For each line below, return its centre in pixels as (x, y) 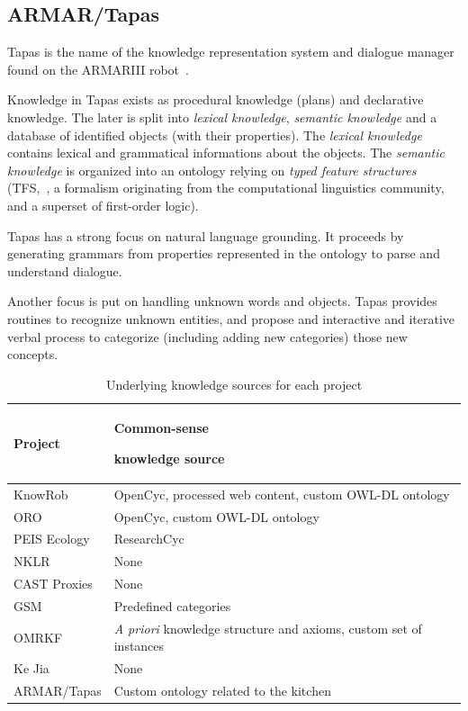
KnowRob (41, 494)
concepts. (33, 354)
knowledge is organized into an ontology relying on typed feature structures (212, 170)
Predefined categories (172, 605)
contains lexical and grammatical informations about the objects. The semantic (226, 153)
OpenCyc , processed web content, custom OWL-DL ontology (282, 494)
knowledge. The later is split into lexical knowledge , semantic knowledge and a (222, 117)
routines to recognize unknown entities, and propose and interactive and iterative (231, 318)
